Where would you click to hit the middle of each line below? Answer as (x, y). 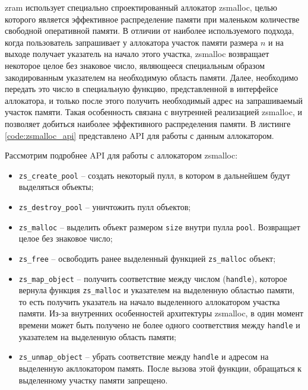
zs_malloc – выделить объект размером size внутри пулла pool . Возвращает (159, 226)
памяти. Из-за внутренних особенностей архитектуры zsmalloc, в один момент (161, 313)
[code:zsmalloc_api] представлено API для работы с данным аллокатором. (139, 135)
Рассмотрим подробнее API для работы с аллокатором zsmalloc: (121, 155)
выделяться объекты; (56, 187)
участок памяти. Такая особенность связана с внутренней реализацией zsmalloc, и (153, 112)
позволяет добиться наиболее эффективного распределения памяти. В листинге (148, 123)
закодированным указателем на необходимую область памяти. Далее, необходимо (152, 77)
